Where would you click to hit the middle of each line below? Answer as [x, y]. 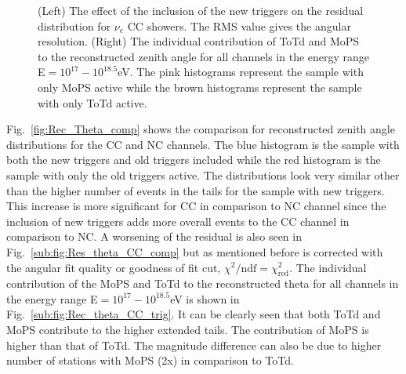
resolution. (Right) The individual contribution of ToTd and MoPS [199, 41]
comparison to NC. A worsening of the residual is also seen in [154, 236]
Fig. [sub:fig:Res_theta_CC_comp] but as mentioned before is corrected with [195, 251]
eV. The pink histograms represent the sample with [241, 72]
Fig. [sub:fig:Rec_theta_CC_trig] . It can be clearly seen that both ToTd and [194, 314]
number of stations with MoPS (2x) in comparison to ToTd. [150, 360]
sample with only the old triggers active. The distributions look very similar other [203, 174]
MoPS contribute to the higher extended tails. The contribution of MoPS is [188, 330]
